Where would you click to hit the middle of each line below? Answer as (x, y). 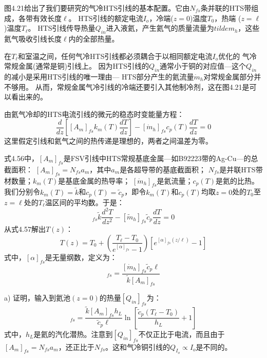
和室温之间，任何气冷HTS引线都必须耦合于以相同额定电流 (115, 56)
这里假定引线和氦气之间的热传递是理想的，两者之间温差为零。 (108, 141)
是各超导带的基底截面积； (163, 169)
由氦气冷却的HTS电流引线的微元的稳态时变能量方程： (94, 114)
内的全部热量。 (94, 38)
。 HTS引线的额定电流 (106, 18)
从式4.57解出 (25, 229)
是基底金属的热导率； (94, 180)
